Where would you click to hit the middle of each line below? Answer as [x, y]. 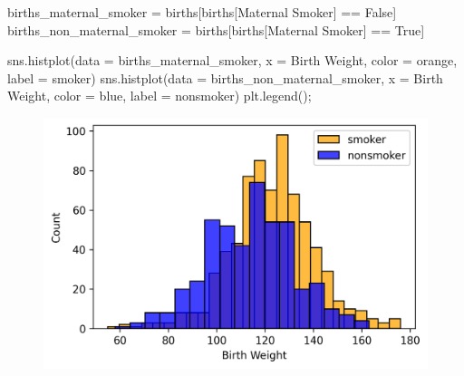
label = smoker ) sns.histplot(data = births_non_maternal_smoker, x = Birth [225, 77]
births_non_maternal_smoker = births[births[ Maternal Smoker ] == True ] [216, 29]
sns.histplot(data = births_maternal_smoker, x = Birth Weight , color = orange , [232, 60]
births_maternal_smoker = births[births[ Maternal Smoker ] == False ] [202, 12]
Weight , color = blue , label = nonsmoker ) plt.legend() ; [159, 96]
